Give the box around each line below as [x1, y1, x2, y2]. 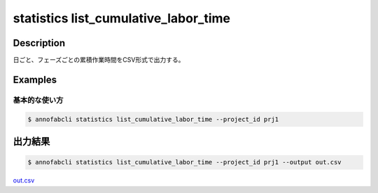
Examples [13, 73, 57, 85]
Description [13, 37, 66, 49]
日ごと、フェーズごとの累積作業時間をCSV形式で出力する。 [13, 56, 185, 64]
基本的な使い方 [13, 95, 64, 105]
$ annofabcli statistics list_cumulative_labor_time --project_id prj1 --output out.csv [27, 158, 342, 166]
